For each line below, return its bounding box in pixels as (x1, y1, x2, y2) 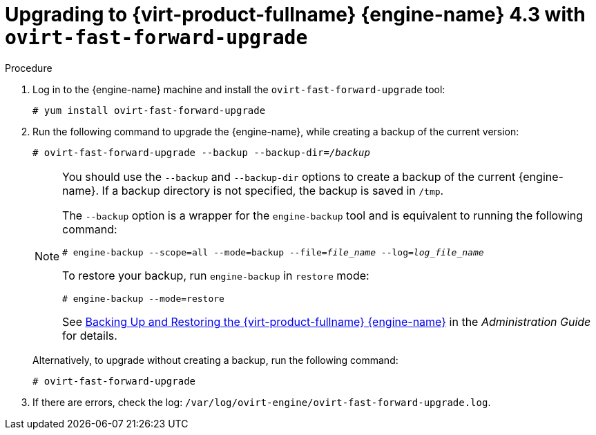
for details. (62, 328, 117, 342)
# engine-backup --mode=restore (62, 293, 224, 304)
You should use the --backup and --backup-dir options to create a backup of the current (62, 169, 516, 184)
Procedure (5, 61, 52, 74)
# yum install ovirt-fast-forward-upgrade (32, 104, 266, 116)
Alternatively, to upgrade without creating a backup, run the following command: (32, 354, 398, 366)
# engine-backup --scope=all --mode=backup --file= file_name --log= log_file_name (62, 246, 484, 258)
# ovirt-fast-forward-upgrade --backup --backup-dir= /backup (32, 146, 370, 158)
